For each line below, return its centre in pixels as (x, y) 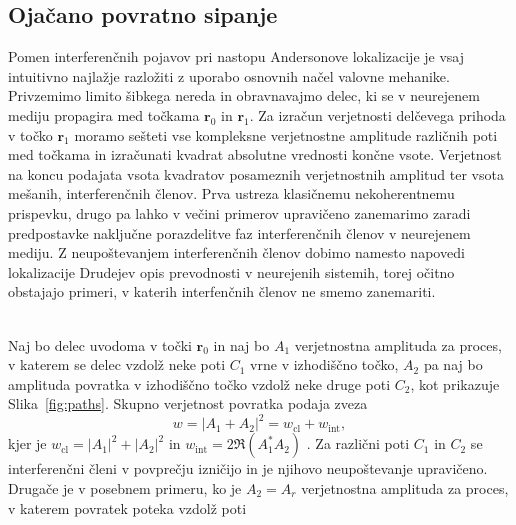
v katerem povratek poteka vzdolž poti (127, 507)
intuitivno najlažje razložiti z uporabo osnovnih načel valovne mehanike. (229, 75)
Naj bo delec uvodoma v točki (100, 344)
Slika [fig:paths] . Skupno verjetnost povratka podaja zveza (188, 403)
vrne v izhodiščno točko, (324, 364)
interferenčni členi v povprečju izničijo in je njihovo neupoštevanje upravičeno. (248, 468)
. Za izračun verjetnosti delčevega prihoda (377, 114)
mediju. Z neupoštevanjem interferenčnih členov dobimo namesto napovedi (236, 252)
